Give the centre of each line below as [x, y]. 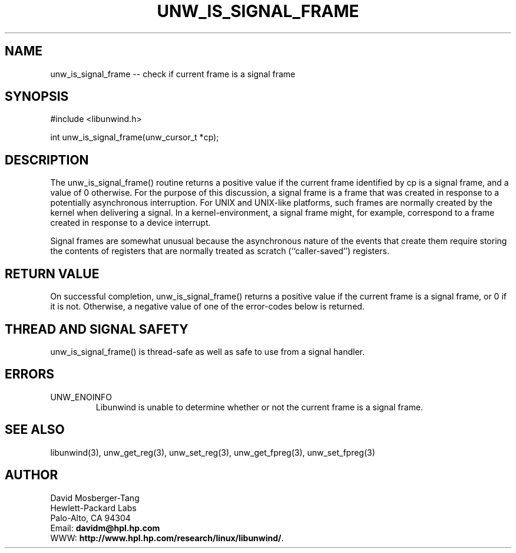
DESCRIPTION [47, 160]
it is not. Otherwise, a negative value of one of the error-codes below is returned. [207, 307]
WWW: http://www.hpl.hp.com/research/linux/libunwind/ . [167, 538]
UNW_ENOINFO [81, 397]
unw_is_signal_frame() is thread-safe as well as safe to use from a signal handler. [208, 351]
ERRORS [30, 374]
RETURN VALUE [52, 274]
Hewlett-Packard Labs [93, 508]
